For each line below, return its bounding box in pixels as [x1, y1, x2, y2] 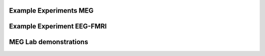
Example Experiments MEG [9, 6, 94, 15]
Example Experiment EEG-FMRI [9, 22, 107, 30]
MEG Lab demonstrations [9, 38, 88, 46]
